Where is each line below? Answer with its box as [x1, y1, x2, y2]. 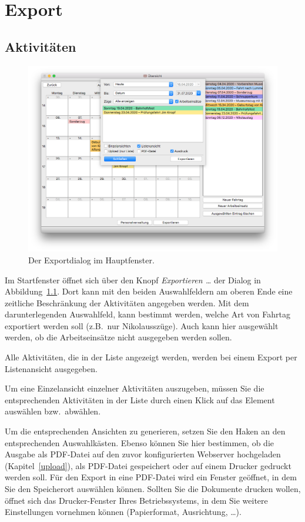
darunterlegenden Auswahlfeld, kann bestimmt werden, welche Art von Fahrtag [5, 308, 290, 320]
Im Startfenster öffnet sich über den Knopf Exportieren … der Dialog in [5, 273, 261, 286]
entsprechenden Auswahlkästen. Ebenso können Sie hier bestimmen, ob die [5, 436, 274, 449]
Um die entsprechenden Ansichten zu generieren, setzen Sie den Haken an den [5, 425, 286, 437]
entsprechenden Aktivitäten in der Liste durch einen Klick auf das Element [5, 393, 275, 406]
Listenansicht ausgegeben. [5, 362, 98, 374]
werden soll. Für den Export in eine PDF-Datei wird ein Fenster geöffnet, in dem [5, 471, 297, 483]
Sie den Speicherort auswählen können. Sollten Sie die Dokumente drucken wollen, [5, 483, 301, 495]
